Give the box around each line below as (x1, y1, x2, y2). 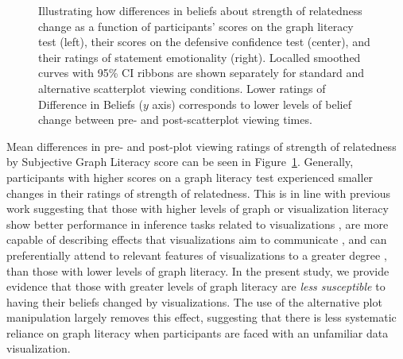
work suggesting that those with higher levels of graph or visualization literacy (6, 200, 389, 217)
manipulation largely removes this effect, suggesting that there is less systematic (6, 309, 397, 326)
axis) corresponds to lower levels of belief (152, 95, 351, 112)
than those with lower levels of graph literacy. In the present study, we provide (6, 262, 389, 279)
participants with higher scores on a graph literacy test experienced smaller (6, 168, 374, 185)
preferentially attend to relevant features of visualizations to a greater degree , (6, 246, 387, 263)
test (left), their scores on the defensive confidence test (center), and (38, 33, 370, 50)
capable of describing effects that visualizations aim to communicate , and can (6, 231, 387, 248)
